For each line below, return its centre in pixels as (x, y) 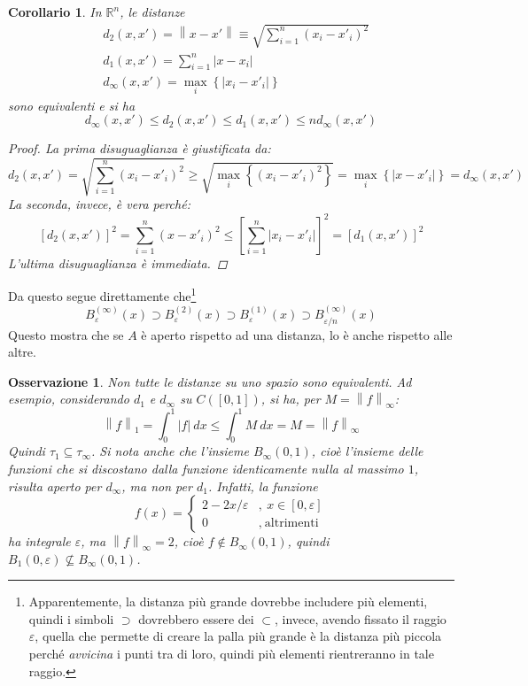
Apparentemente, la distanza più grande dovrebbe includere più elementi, (228, 601)
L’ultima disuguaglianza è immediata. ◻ (118, 262)
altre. (22, 352)
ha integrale (39, 541)
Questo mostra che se (66, 334)
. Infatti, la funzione (263, 486)
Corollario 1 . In (55, 12)
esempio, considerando (69, 399)
